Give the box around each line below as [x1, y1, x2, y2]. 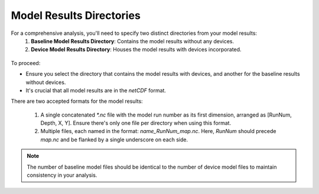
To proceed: [11, 59, 41, 66]
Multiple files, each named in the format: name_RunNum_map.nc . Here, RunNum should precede [40, 128, 276, 135]
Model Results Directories [11, 9, 141, 22]
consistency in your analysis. [27, 172, 97, 179]
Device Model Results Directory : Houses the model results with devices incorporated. [31, 46, 242, 53]
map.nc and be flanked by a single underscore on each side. [40, 136, 188, 143]
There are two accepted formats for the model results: [11, 98, 143, 105]
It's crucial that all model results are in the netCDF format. [25, 86, 167, 94]
